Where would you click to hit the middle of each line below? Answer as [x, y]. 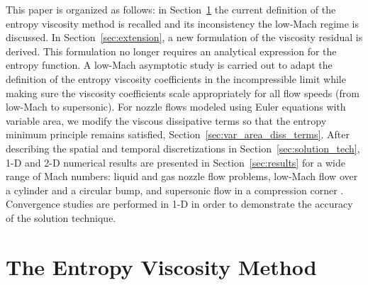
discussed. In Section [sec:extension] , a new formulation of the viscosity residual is [184, 37]
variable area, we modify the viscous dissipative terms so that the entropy [166, 120]
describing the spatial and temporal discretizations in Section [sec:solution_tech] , [183, 148]
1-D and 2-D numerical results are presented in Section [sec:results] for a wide [176, 162]
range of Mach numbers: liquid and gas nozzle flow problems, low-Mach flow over [182, 176]
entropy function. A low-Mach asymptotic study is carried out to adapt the [169, 65]
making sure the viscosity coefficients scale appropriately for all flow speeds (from [183, 93]
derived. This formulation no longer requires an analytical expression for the [171, 51]
